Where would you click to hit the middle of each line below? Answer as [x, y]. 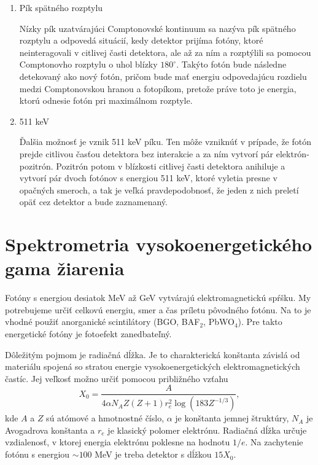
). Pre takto [260, 322]
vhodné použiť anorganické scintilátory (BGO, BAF [103, 322]
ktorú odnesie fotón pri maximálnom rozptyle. [106, 100]
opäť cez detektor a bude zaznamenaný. [93, 202]
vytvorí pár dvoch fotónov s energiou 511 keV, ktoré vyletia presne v [148, 178]
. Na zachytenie [274, 442]
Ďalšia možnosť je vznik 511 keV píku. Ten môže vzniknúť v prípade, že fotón [165, 142]
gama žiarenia [65, 268]
